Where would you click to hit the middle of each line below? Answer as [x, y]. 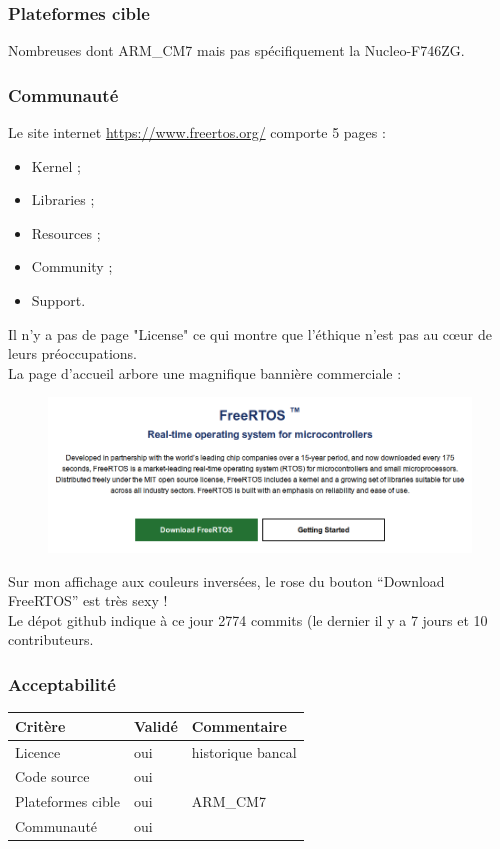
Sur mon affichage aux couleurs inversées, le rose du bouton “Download [226, 580]
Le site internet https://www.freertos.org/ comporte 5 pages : [197, 132]
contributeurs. [51, 639]
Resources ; [66, 232]
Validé [155, 725]
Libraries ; [63, 199]
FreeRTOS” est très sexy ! [88, 600]
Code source [52, 776]
